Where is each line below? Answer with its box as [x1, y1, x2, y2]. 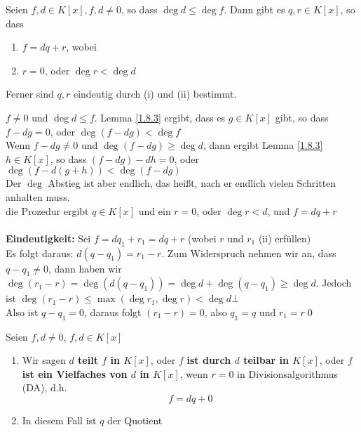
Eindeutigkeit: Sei [6, 230, 91, 245]
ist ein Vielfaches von [22, 366, 128, 381]
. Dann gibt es [224, 2, 285, 16]
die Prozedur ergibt [6, 203, 89, 218]
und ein [138, 203, 171, 218]
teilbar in [243, 353, 289, 367]
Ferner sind [6, 86, 54, 101]
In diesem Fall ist [22, 413, 97, 428]
